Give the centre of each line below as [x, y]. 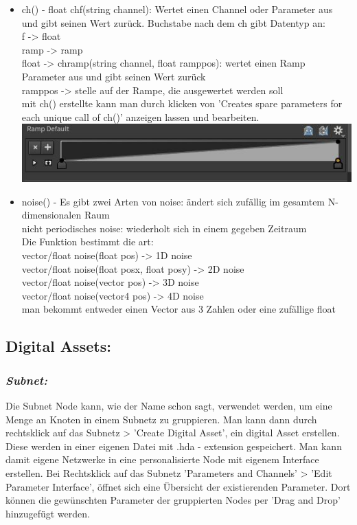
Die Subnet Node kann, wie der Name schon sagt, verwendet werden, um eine [169, 406]
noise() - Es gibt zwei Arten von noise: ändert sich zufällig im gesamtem [173, 201]
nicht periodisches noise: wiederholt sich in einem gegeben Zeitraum [164, 228]
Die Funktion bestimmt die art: [88, 242]
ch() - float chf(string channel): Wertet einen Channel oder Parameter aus [177, 9]
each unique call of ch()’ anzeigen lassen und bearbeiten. [140, 116]
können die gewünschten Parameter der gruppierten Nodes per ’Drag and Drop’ [173, 500]
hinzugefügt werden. [48, 513]
